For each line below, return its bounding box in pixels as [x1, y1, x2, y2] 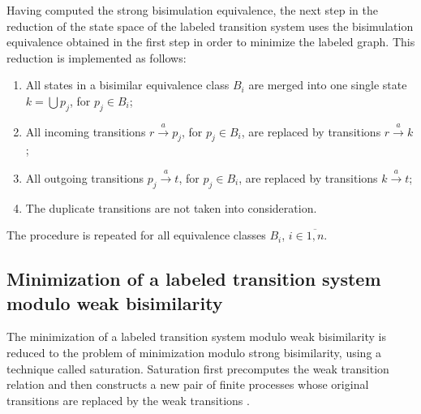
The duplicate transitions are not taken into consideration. [25, 199, 317, 216]
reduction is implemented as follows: [6, 49, 187, 66]
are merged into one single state [248, 76, 407, 93]
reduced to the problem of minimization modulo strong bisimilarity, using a [6, 343, 382, 360]
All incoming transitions [25, 123, 146, 140]
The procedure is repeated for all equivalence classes [6, 226, 266, 244]
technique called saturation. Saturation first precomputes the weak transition [6, 360, 389, 377]
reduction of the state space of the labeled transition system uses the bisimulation [6, 17, 414, 34]
